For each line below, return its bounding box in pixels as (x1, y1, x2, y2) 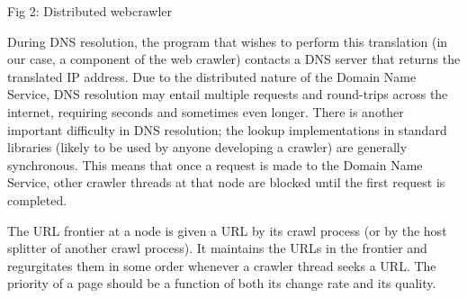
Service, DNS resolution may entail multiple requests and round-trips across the (7, 85, 448, 104)
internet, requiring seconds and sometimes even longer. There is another (7, 102, 404, 121)
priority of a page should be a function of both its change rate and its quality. (7, 274, 436, 293)
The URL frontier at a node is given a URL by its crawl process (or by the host (7, 221, 447, 239)
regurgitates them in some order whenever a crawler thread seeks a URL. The (7, 256, 436, 275)
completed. (7, 190, 67, 209)
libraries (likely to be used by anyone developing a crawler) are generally (7, 138, 408, 157)
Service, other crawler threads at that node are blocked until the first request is (7, 173, 445, 192)
